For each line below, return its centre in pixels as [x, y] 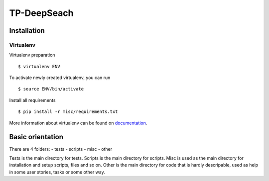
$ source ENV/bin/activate [51, 89]
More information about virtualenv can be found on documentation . [78, 123]
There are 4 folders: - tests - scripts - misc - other [61, 149]
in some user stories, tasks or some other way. [57, 172]
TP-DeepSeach [42, 13]
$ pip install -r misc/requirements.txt [68, 112]
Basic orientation [36, 137]
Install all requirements [32, 100]
